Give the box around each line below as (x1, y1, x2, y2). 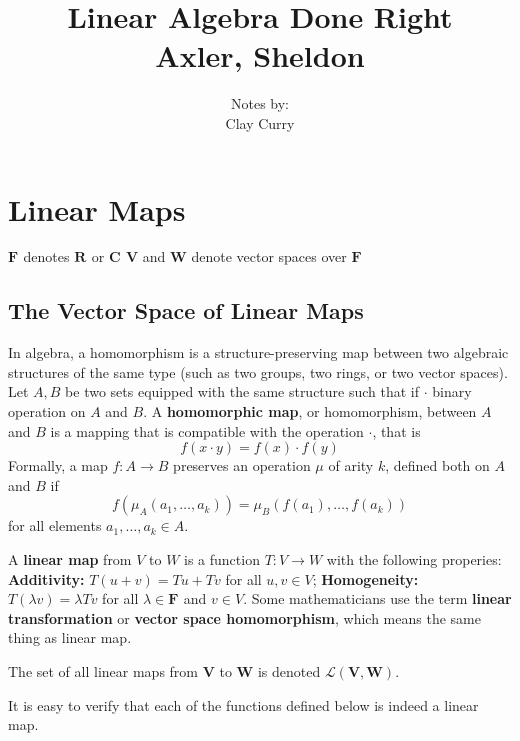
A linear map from (8, 548, 132, 569)
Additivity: (8, 568, 85, 589)
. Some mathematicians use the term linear (243, 588, 512, 609)
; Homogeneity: (312, 568, 419, 589)
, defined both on (385, 455, 490, 476)
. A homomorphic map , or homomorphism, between (143, 401, 477, 422)
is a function (184, 548, 260, 569)
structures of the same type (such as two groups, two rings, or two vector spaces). (8, 361, 508, 382)
